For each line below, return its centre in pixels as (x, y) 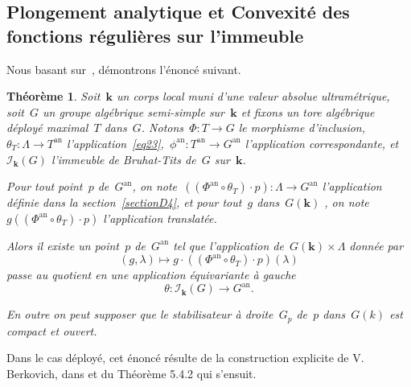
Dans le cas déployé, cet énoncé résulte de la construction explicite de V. (185, 358)
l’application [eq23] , (115, 143)
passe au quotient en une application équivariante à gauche (151, 275)
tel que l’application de (228, 245)
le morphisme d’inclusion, (302, 128)
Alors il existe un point (63, 245)
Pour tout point (45, 186)
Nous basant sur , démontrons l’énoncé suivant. (124, 69)
